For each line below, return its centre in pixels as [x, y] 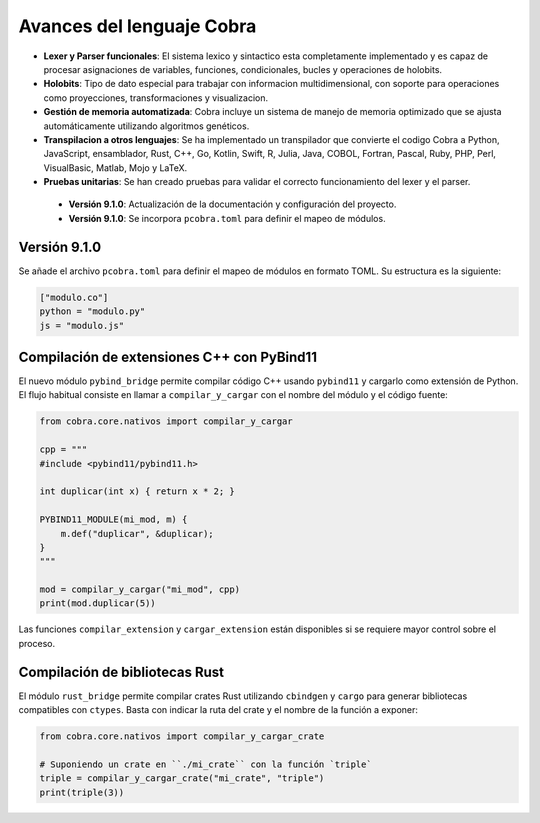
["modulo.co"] [74, 297]
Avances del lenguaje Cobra [137, 26]
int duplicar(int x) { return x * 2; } [137, 491]
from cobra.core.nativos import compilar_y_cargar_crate [182, 736]
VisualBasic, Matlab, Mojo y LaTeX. [115, 167]
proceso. [36, 643]
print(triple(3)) [82, 792]
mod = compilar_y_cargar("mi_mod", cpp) [139, 589]
